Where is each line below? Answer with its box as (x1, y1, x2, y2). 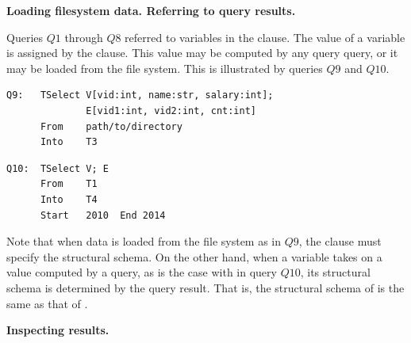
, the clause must (298, 233, 382, 250)
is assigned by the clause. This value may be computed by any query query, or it (6, 44, 398, 61)
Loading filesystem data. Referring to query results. (6, 2, 296, 18)
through (64, 29, 103, 45)
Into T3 (40, 136, 98, 148)
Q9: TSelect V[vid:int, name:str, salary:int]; (6, 90, 274, 101)
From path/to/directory (40, 120, 182, 132)
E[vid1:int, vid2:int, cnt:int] (86, 105, 256, 116)
